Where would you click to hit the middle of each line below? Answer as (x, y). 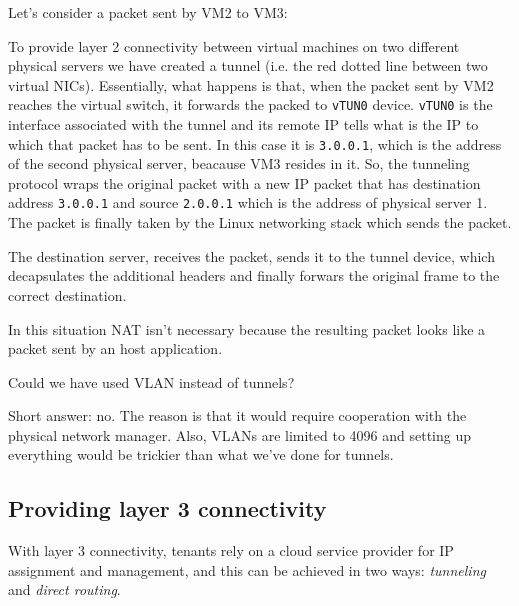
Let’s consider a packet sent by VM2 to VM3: (148, 12)
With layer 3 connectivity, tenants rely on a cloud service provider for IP (231, 550)
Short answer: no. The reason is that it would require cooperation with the (237, 415)
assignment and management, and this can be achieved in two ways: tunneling (247, 569)
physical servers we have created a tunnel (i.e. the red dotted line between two (248, 65)
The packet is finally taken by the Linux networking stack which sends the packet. (260, 222)
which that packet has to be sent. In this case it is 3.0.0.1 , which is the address (255, 143)
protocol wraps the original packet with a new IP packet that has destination (244, 182)
